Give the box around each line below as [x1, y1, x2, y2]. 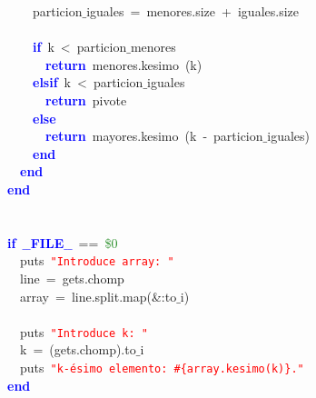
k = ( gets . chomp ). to [19, 340, 136, 359]
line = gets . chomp [19, 268, 124, 287]
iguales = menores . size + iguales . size [86, 2, 300, 20]
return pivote [45, 90, 127, 109]
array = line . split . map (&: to [19, 286, 177, 305]
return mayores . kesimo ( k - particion [45, 126, 263, 145]
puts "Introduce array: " [19, 251, 174, 270]
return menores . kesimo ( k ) [45, 55, 202, 74]
